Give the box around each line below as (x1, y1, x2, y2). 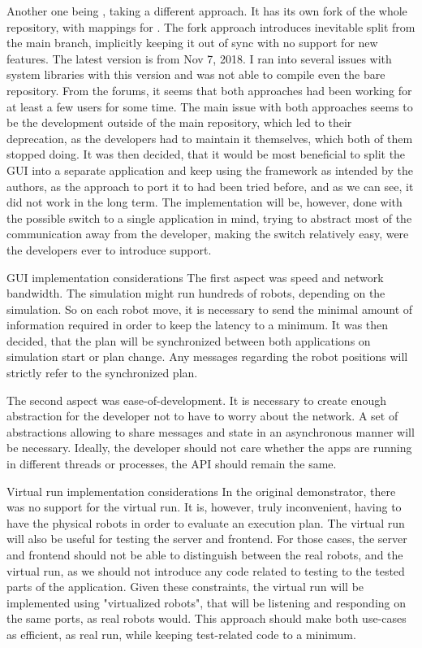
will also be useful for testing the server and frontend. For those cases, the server (6, 530, 407, 547)
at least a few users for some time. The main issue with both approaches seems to (6, 98, 413, 115)
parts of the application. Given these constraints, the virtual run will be (6, 578, 364, 595)
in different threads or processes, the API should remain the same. (6, 455, 337, 472)
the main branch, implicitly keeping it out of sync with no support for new (6, 34, 378, 51)
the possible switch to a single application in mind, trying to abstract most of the (6, 209, 412, 226)
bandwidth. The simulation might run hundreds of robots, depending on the (6, 285, 385, 302)
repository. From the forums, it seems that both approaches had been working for (6, 81, 412, 98)
